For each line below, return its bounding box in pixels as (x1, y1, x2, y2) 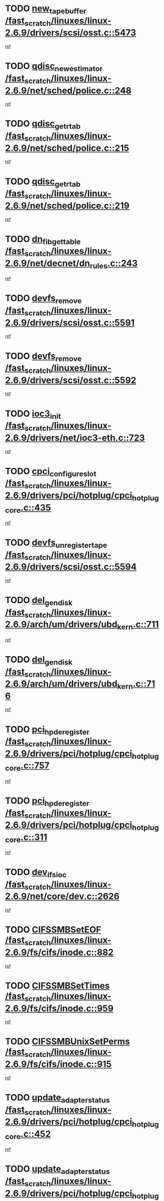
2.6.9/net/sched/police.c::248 (5, 85, 132, 96)
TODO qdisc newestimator (5, 61, 103, 74)
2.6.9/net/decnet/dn (5, 258, 90, 269)
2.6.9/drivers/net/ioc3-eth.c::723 (5, 432, 145, 443)
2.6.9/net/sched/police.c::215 (5, 143, 129, 153)
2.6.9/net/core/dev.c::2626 (5, 891, 120, 902)
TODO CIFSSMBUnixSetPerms (5, 1036, 130, 1047)
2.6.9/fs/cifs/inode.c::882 (5, 947, 114, 958)
